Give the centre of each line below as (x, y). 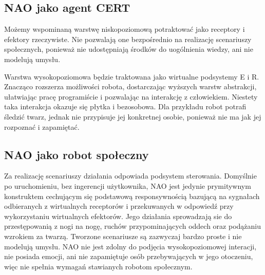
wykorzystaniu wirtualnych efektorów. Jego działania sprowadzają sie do (118, 216)
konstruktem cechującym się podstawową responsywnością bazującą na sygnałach (132, 196)
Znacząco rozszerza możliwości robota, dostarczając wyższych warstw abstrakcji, (130, 86)
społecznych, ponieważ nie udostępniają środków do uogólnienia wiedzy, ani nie (129, 49)
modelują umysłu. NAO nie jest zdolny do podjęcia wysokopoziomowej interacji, (130, 246)
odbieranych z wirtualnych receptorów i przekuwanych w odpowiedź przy (119, 206)
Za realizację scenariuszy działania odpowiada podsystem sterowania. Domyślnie (130, 176)
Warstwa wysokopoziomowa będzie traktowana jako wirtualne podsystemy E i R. (132, 76)
